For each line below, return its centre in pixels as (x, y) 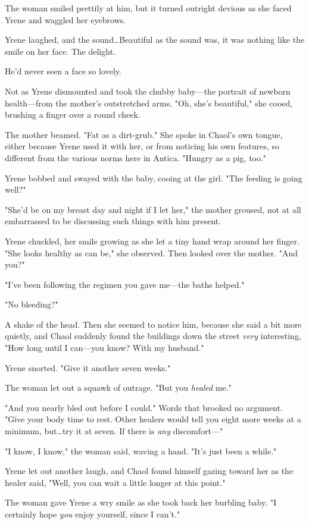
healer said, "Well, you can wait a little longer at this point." (115, 482)
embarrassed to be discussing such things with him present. (113, 221)
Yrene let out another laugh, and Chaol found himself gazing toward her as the (149, 471)
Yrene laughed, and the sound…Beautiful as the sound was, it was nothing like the (155, 40)
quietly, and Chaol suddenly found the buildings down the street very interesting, (153, 336)
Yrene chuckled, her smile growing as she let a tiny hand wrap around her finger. (152, 241)
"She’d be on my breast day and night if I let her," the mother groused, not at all (153, 209)
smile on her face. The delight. (60, 51)
